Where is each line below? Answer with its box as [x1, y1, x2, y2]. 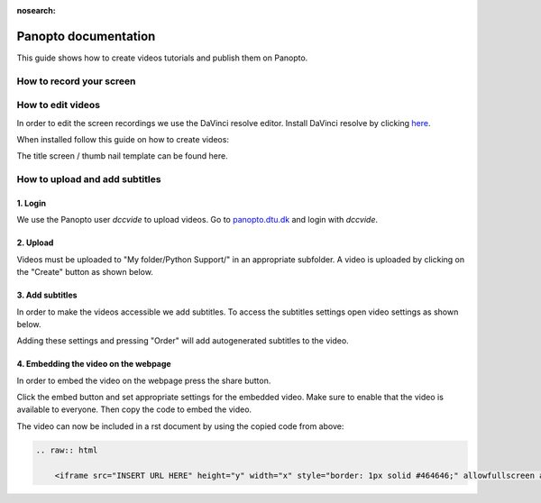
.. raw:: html [35, 444, 98, 455]
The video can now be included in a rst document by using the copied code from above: [16, 420, 344, 432]
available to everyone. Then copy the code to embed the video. [16, 404, 252, 415]
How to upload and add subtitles [16, 173, 161, 186]
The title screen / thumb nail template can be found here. [16, 151, 229, 161]
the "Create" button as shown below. [16, 267, 153, 278]
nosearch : [16, 5, 56, 15]
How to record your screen [16, 75, 136, 87]
